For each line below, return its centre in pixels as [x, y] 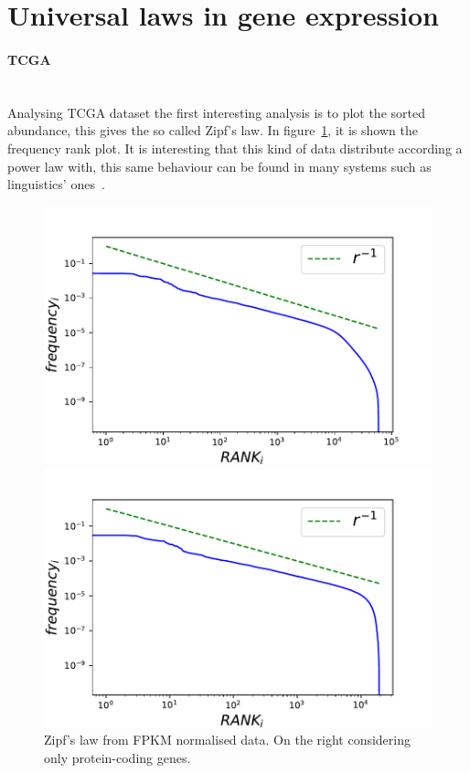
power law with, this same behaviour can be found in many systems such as [219, 166]
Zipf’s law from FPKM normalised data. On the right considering [227, 740]
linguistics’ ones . [56, 184]
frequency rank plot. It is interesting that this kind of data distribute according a [235, 148]
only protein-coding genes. [117, 757]
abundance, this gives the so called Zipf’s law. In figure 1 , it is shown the [213, 130]
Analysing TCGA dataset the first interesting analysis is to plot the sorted [216, 112]
